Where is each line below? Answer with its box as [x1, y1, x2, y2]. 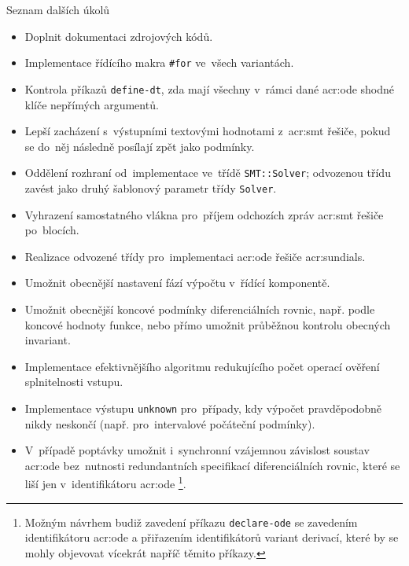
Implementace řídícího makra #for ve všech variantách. [24, 54, 294, 71]
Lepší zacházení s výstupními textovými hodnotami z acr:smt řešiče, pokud [24, 123, 391, 139]
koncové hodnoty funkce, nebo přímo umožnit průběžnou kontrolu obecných [24, 316, 391, 333]
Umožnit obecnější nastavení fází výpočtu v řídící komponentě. [24, 274, 330, 291]
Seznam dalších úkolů [6, 2, 110, 17]
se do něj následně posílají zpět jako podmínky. [24, 138, 255, 154]
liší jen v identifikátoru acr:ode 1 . [24, 473, 186, 492]
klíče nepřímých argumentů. [24, 96, 159, 112]
